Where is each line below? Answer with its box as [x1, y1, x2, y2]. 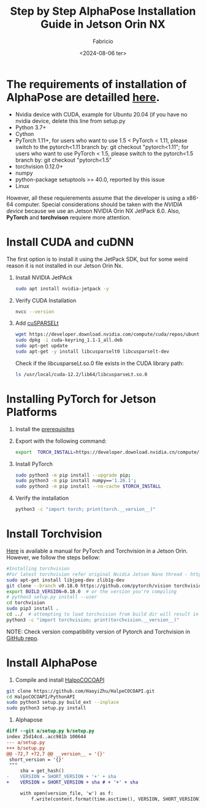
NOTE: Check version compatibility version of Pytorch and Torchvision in [6, 628, 190, 635]
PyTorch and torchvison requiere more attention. [6, 213, 131, 221]
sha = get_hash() [20, 768, 64, 774]
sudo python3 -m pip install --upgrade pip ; [15, 472, 131, 478]
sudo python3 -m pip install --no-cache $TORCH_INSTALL [15, 483, 161, 489]
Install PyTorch [15, 460, 53, 467]
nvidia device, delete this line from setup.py [15, 117, 126, 124]
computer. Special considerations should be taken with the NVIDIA [14, 200, 183, 208]
